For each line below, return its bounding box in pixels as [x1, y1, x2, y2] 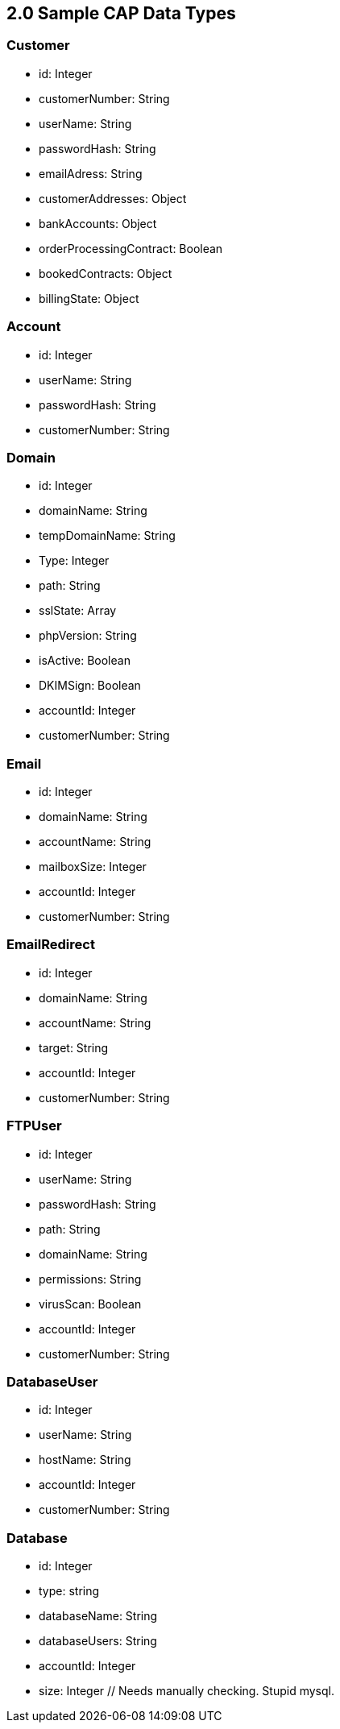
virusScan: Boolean [39, 1296, 142, 1311]
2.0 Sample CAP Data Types [6, 3, 236, 23]
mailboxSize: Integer [39, 860, 147, 874]
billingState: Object [39, 291, 139, 305]
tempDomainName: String [39, 529, 176, 543]
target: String [39, 1040, 109, 1055]
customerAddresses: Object [39, 191, 187, 205]
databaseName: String [39, 1609, 158, 1623]
